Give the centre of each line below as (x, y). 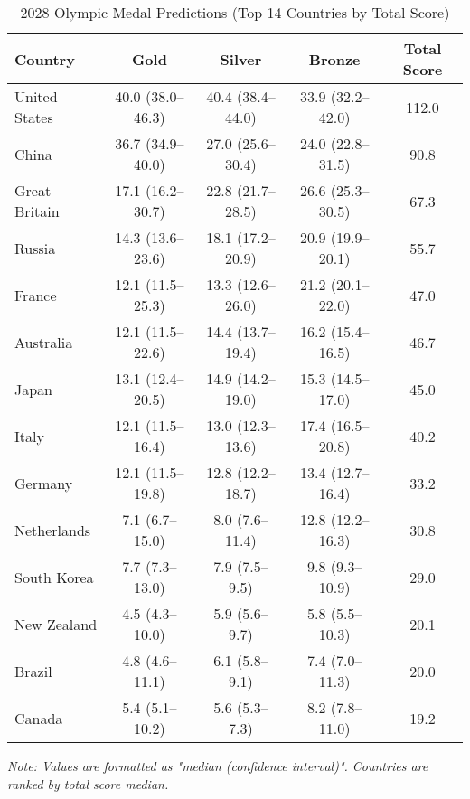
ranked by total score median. (88, 783)
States (34, 117)
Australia (44, 342)
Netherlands (53, 530)
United (36, 96)
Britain (37, 211)
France (36, 295)
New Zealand (56, 624)
